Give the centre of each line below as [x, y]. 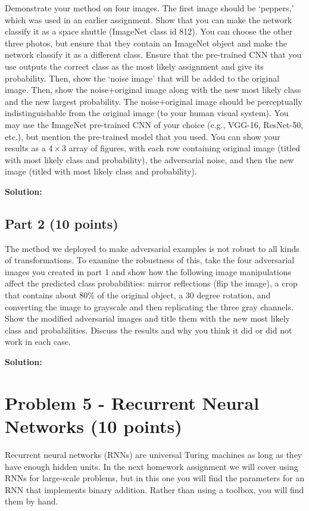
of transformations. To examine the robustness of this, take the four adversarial [150, 260]
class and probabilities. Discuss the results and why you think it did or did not [149, 330]
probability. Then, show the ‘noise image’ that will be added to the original [142, 78]
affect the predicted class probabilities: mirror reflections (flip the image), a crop [151, 283]
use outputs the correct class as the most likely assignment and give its [134, 66]
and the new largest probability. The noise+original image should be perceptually [154, 101]
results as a [25, 148]
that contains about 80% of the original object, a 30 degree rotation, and [138, 295]
